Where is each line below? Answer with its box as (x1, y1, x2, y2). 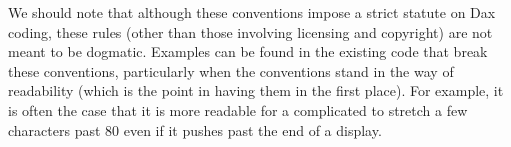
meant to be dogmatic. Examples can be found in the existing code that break (8, 41, 488, 62)
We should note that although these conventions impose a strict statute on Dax (8, 2, 496, 22)
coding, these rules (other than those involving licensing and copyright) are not (8, 21, 493, 42)
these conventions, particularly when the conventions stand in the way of (8, 60, 454, 81)
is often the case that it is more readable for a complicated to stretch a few (8, 99, 468, 120)
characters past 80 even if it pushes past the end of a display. (8, 119, 382, 140)
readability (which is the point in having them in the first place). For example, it (8, 80, 504, 101)
